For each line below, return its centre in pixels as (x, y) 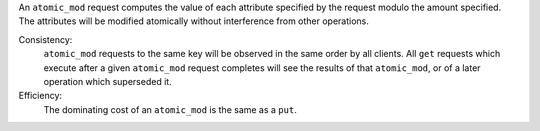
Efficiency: (40, 96)
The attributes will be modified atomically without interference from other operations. (194, 21)
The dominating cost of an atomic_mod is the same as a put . (170, 109)
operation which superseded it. (107, 81)
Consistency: (45, 39)
